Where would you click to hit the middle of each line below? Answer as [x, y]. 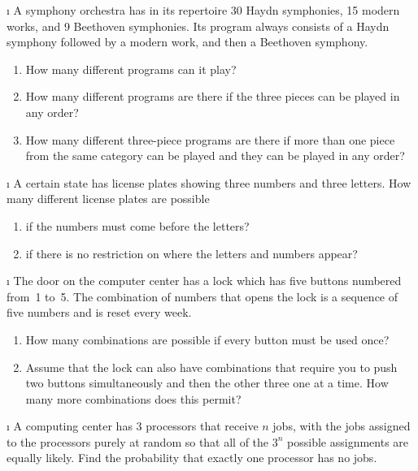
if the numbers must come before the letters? [137, 225]
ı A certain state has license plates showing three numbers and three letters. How [209, 182]
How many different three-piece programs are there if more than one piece [210, 139]
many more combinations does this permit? [133, 398]
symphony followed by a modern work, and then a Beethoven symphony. [187, 42]
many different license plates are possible [108, 199]
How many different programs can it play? [131, 69]
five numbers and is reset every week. [99, 312]
